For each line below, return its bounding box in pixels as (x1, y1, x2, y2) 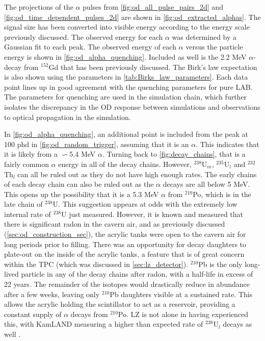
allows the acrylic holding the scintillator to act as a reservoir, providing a (4, 299, 235, 309)
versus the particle (185, 41, 243, 52)
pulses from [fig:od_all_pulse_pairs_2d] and (83, 2, 223, 12)
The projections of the (4, 2, 73, 12)
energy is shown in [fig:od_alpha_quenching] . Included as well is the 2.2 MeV (4, 51, 247, 62)
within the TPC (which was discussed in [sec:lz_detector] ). (4, 258, 189, 269)
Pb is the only (198, 258, 243, 269)
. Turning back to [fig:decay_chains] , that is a (102, 149, 246, 159)
